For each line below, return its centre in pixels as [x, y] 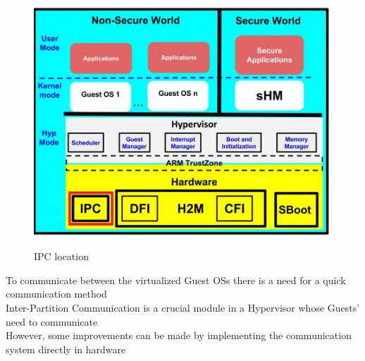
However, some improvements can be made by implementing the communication [179, 335]
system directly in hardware [66, 349]
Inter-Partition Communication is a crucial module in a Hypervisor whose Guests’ [183, 308]
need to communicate [52, 321]
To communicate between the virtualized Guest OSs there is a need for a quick [176, 280]
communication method [56, 294]
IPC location [61, 256]
